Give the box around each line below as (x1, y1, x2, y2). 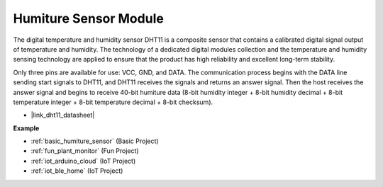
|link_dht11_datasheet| (30, 110, 95, 120)
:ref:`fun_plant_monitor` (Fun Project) (30, 147, 139, 155)
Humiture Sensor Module (13, 11, 165, 26)
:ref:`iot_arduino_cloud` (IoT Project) (30, 157, 136, 165)
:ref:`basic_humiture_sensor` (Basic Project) (30, 137, 159, 145)
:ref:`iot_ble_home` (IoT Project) (30, 166, 123, 175)
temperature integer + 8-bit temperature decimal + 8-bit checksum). (13, 98, 213, 106)
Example (13, 124, 40, 132)
